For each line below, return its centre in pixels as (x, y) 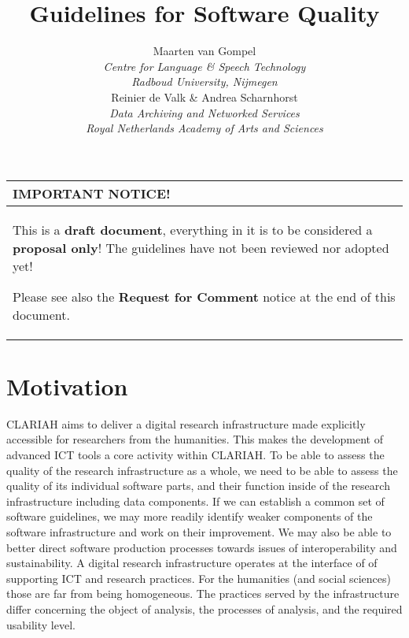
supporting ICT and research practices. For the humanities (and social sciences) (199, 578)
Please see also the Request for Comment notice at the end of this (204, 296)
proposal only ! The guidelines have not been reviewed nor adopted (201, 247)
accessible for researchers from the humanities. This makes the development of (195, 439)
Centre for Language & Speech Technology (204, 66)
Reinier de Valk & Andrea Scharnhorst (204, 96)
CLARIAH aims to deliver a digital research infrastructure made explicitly (186, 423)
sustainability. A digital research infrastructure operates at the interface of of (192, 563)
